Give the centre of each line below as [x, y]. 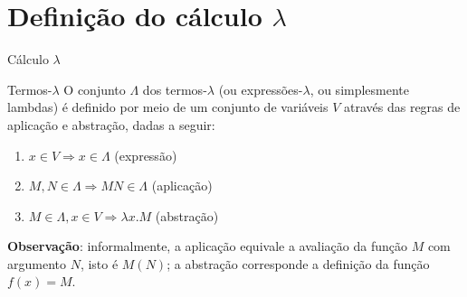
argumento [37, 263]
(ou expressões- [261, 89]
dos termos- [175, 89]
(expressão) [146, 155]
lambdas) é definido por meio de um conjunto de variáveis [168, 107]
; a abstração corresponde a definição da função [298, 263]
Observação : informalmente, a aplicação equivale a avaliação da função [207, 246]
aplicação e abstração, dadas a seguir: [111, 124]
